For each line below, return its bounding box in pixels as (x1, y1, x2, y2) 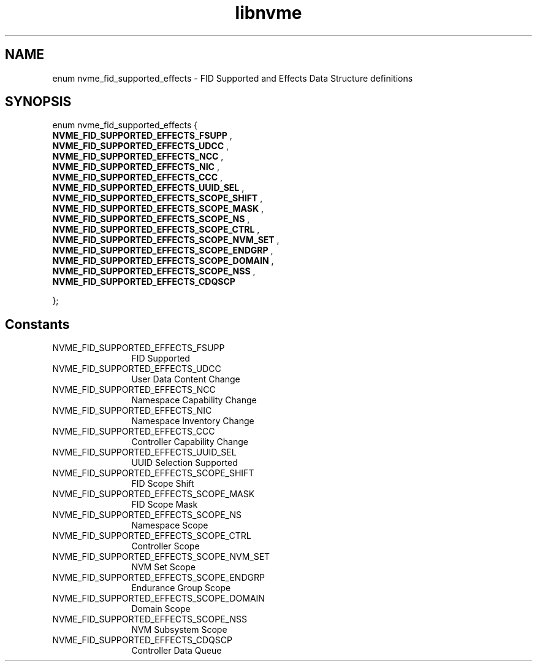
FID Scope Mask (131, 499, 198, 510)
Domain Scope (131, 603, 191, 614)
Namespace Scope (131, 520, 208, 531)
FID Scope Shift (131, 478, 194, 489)
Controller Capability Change (131, 436, 248, 447)
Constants (5, 316, 70, 332)
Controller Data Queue (131, 645, 222, 656)
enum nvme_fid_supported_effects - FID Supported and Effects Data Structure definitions (52, 72, 413, 83)
